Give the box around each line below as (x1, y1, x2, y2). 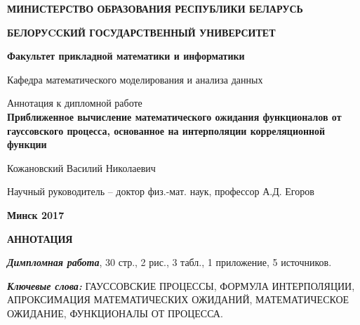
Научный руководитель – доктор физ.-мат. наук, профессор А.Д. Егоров (7, 184, 314, 199)
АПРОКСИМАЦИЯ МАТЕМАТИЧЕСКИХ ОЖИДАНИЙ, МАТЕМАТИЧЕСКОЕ (7, 292, 349, 307)
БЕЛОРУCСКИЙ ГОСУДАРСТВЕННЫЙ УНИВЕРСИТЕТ (7, 25, 276, 39)
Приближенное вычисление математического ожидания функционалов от (7, 109, 342, 124)
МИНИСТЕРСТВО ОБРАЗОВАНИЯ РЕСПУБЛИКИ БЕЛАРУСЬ (7, 1, 303, 15)
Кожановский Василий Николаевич (7, 160, 156, 175)
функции (7, 137, 47, 152)
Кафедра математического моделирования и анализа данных (7, 72, 263, 86)
